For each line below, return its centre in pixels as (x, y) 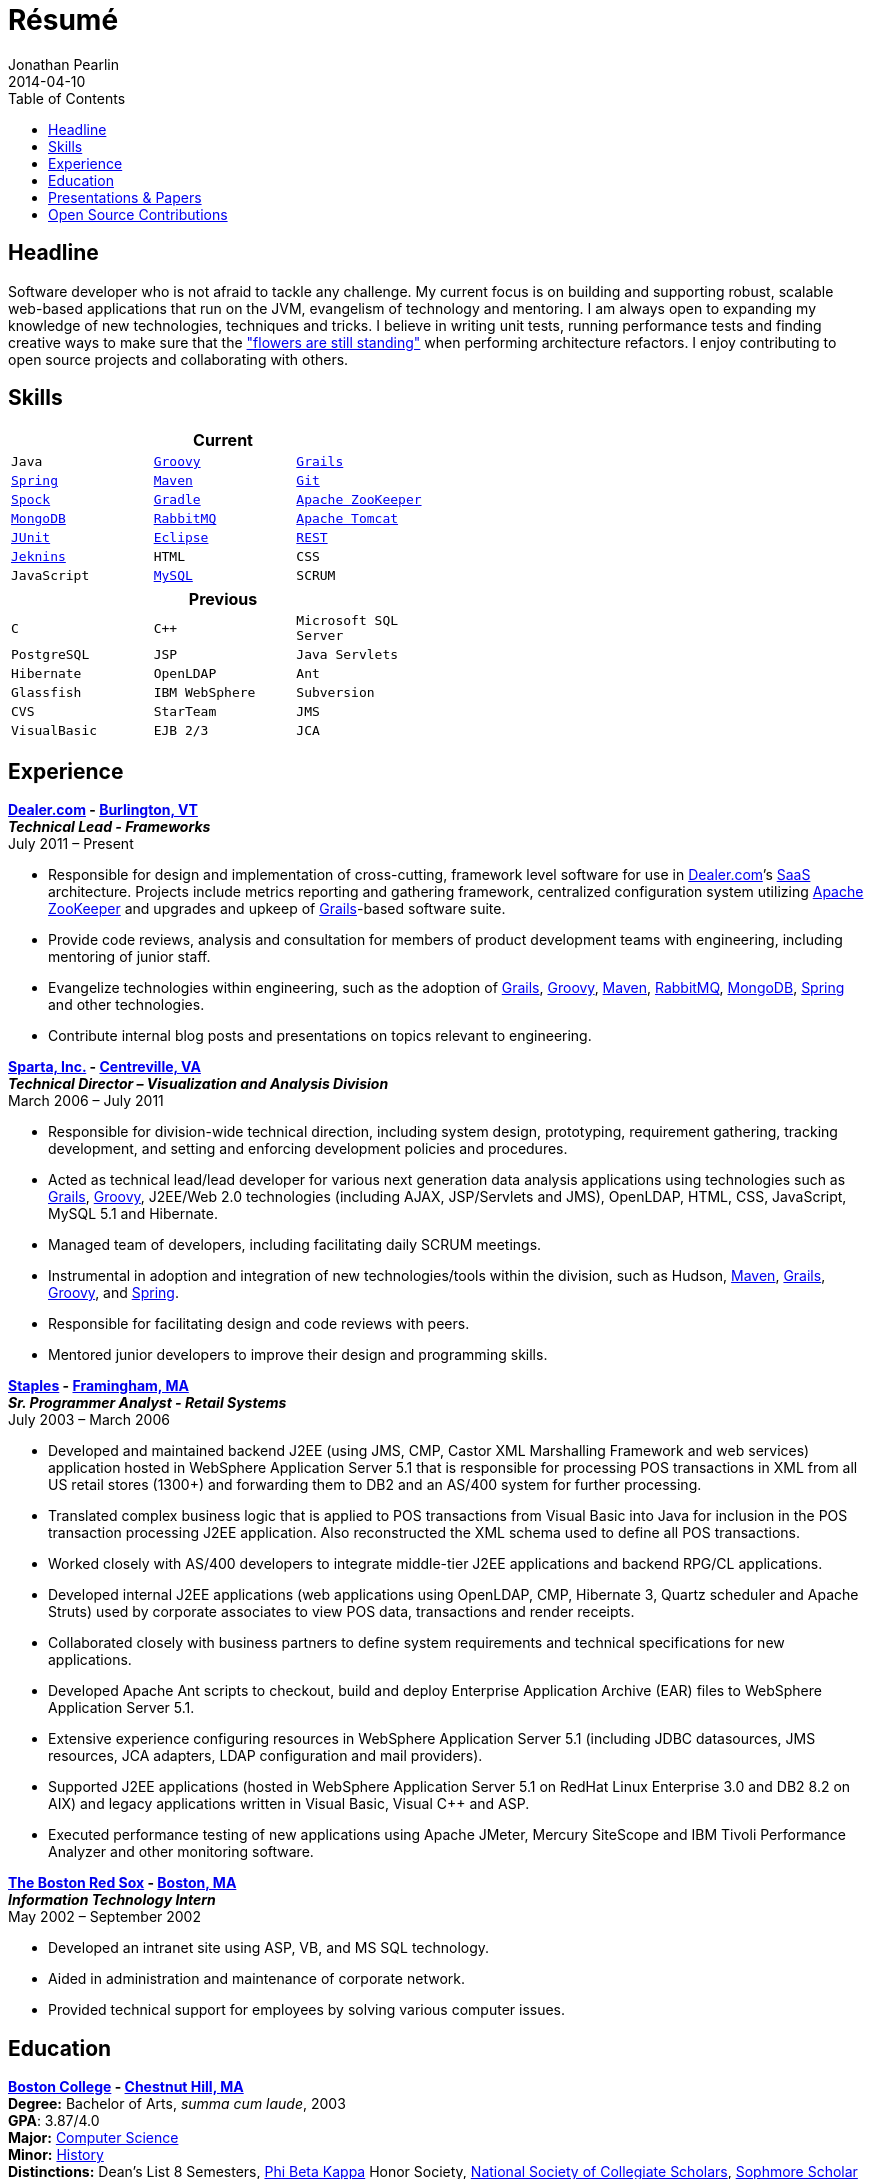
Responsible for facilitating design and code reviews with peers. (259, 1324)
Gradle (177, 500)
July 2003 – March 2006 (89, 1420)
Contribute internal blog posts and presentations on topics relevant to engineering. (320, 1036)
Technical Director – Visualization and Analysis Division (198, 1084)
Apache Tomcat (347, 519)
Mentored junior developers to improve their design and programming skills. (298, 1355)
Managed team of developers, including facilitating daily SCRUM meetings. (295, 1245)
